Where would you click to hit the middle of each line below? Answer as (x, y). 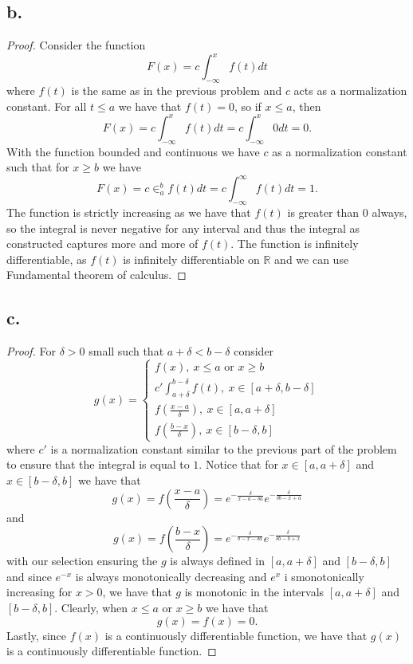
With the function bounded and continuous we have (133, 151)
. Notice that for (238, 464)
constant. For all (47, 106)
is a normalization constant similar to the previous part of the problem (224, 448)
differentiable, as (47, 259)
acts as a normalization (350, 90)
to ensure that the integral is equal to (98, 464)
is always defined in (218, 561)
